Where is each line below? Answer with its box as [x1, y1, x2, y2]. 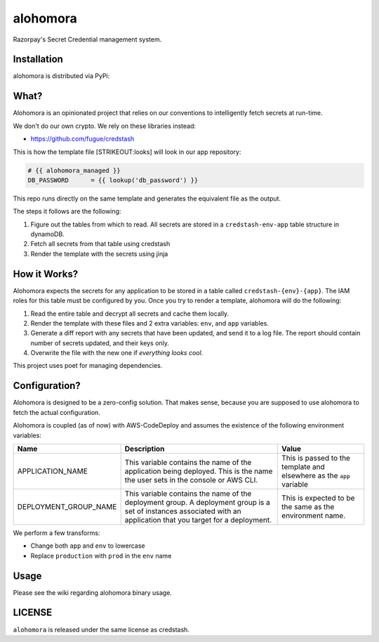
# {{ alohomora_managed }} [27, 166, 121, 174]
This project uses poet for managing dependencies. [13, 361, 163, 370]
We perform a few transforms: [13, 528, 100, 537]
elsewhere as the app [281, 470, 351, 480]
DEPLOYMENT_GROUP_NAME [17, 501, 117, 511]
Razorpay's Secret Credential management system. [13, 35, 162, 44]
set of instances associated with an [124, 506, 241, 516]
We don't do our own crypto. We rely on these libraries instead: [13, 122, 197, 130]
